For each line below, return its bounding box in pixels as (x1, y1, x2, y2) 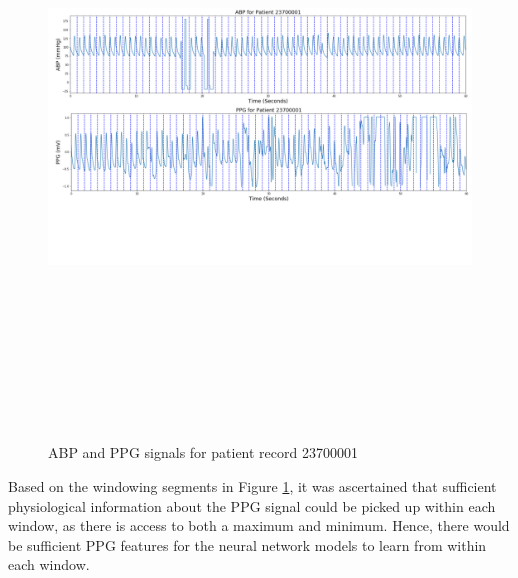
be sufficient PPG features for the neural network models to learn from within (8, 534, 487, 555)
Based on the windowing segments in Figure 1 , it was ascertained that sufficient (8, 475, 497, 496)
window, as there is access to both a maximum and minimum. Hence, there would (8, 515, 510, 536)
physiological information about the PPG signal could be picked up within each (8, 495, 496, 516)
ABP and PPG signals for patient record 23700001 (48, 442, 358, 463)
